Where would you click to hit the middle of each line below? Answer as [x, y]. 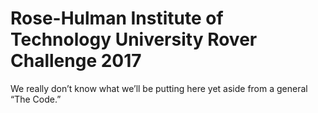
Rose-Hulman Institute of [117, 18]
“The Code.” [36, 99]
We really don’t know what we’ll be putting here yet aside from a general [159, 88]
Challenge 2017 [76, 61]
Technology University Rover [134, 39]
